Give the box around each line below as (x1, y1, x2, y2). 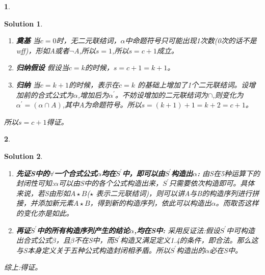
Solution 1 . (4, 18, 43, 29)
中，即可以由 (122, 168, 165, 178)
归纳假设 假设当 (16, 62, 69, 73)
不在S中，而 (74, 235, 114, 245)
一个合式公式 (54, 168, 97, 178)
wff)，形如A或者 (16, 45, 69, 56)
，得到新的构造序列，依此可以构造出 (90, 198, 211, 208)
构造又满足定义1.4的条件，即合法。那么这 (120, 235, 258, 245)
